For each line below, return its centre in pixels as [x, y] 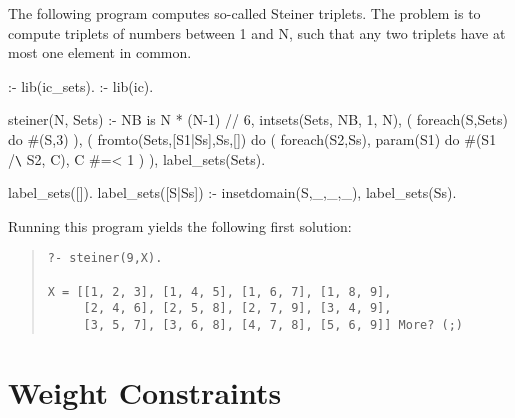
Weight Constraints [145, 391]
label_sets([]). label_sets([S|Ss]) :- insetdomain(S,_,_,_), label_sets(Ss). [232, 192]
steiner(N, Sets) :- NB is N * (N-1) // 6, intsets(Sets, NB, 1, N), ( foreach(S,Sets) [258, 119]
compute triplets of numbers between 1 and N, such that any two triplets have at [257, 32]
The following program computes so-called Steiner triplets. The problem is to [244, 13]
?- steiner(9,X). [105, 258]
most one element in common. [100, 52]
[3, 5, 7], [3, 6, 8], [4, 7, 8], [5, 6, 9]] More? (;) [273, 325]
